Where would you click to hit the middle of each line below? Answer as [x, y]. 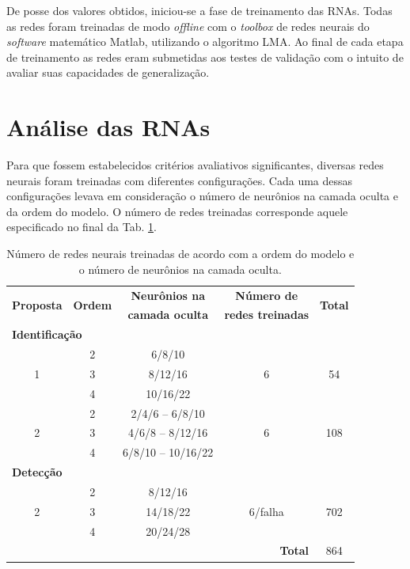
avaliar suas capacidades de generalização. [108, 72]
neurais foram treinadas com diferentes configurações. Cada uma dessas [180, 180]
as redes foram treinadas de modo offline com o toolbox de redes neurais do [188, 26]
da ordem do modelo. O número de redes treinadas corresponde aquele [177, 211]
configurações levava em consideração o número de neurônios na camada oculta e [202, 196]
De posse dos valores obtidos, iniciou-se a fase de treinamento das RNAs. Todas [199, 10]
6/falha [266, 511]
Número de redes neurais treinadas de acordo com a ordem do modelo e [180, 254]
